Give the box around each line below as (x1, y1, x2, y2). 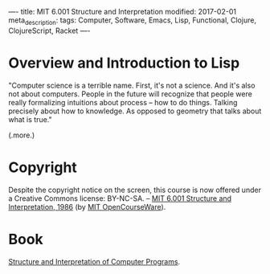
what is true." (8, 114, 52, 124)
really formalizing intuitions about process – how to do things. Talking (8, 97, 238, 107)
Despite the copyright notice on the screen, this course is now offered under (8, 185, 261, 194)
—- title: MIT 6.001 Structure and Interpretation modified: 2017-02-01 (8, 7, 237, 16)
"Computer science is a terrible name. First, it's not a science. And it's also (8, 80, 256, 90)
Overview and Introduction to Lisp (8, 54, 240, 72)
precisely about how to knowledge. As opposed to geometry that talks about (8, 106, 262, 116)
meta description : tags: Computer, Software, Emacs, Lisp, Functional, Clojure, (8, 15, 257, 27)
